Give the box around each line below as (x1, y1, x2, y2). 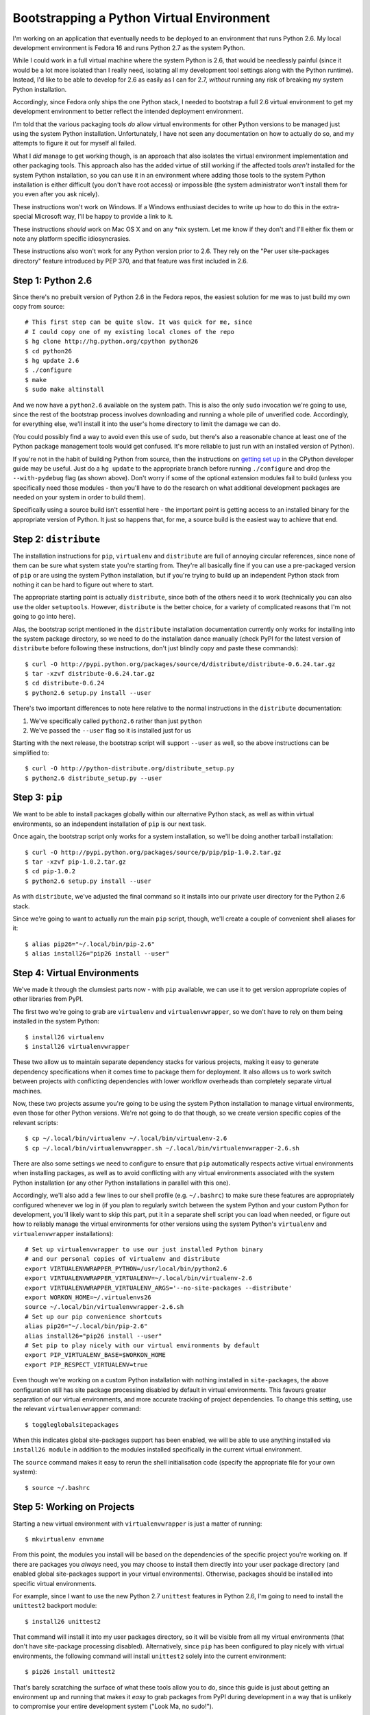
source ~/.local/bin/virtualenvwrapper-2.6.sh (25, 1303, 184, 1311)
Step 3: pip (12, 792, 63, 803)
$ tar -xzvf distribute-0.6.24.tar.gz (25, 670, 156, 678)
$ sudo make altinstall (25, 386, 105, 394)
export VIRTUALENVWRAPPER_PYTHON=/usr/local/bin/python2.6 (25, 1264, 227, 1273)
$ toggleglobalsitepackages (25, 1421, 119, 1428)
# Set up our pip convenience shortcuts (25, 1312, 162, 1321)
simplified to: (12, 748, 49, 757)
